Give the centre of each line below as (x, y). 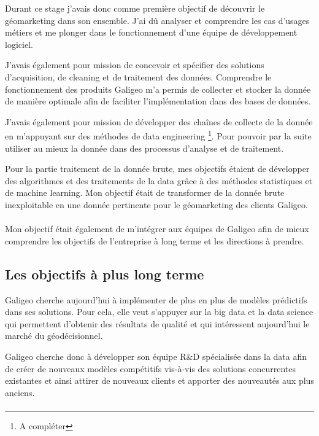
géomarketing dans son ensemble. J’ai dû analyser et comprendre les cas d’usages (157, 20)
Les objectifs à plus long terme (105, 274)
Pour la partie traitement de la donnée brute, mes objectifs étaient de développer (157, 169)
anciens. (20, 392)
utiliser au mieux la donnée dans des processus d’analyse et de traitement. (144, 148)
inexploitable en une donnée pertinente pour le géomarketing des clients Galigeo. (156, 204)
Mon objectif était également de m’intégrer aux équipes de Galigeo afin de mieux (157, 229)
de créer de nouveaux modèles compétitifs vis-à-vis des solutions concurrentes (150, 368)
